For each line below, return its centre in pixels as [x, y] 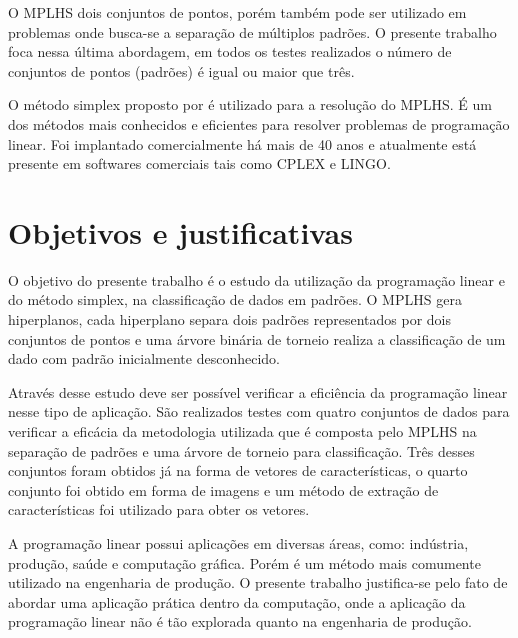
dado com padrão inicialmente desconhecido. [144, 358]
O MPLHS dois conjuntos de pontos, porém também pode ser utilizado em [237, 12]
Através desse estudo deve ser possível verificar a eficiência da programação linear [258, 391]
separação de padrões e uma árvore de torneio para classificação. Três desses [241, 450]
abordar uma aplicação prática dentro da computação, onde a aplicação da [237, 601]
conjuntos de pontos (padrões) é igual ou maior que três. [181, 70]
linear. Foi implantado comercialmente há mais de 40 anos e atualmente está [242, 143]
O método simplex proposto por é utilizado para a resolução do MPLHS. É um [250, 104]
